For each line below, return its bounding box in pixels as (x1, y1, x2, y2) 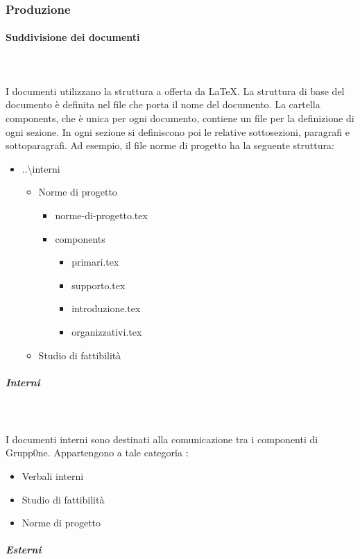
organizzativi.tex (71, 324, 142, 338)
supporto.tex (71, 277, 126, 292)
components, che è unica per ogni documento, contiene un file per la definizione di (6, 111, 354, 126)
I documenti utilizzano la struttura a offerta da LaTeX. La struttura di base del (6, 83, 345, 98)
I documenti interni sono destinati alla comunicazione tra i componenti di (6, 431, 318, 446)
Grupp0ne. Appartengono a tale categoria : (6, 445, 189, 460)
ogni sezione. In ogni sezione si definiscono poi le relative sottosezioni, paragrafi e (6, 124, 350, 139)
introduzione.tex (71, 301, 141, 316)
